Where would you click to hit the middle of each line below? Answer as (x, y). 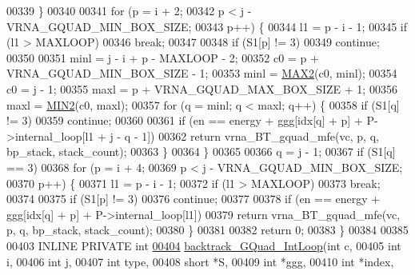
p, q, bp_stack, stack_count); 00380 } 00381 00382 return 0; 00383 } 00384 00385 (207, 230)
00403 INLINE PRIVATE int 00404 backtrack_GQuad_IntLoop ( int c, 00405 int (204, 245)
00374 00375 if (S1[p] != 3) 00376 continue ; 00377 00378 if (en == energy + (194, 199)
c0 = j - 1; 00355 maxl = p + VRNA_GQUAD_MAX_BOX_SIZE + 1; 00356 (202, 88)
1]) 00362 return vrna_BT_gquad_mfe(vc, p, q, (260, 136)
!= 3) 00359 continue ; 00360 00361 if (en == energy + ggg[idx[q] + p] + (185, 120)
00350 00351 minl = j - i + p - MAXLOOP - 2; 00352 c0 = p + (163, 57)
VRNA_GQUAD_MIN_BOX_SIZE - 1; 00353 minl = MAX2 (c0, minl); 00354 (202, 73)
